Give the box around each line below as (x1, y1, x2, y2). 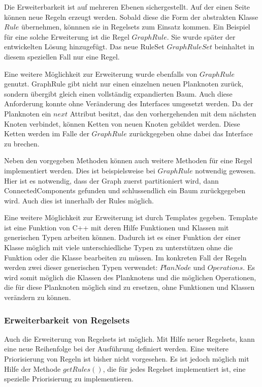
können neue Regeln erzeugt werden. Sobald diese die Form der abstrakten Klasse (4, 11, 258, 22)
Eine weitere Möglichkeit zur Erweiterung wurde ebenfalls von (4, 68, 198, 79)
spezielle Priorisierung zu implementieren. (4, 373, 134, 384)
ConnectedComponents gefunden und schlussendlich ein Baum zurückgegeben (4, 185, 246, 196)
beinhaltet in (214, 41, 254, 52)
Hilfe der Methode (4, 363, 61, 374)
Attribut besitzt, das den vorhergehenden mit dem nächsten (70, 108, 256, 118)
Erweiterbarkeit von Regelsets (4, 313, 130, 326)
